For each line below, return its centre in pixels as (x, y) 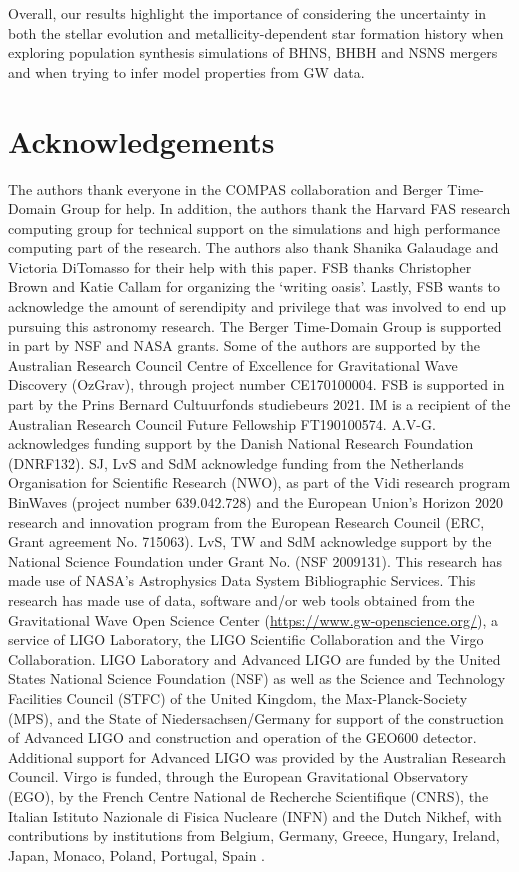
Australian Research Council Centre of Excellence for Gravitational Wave (233, 364)
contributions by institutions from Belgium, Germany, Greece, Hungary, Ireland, (254, 835)
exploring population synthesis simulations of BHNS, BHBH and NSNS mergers (253, 52)
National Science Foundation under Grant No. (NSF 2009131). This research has (255, 560)
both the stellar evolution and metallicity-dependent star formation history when (256, 32)
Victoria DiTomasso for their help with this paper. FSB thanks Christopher (240, 266)
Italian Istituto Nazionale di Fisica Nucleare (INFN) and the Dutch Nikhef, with (255, 815)
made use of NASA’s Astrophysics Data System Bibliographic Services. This (242, 580)
